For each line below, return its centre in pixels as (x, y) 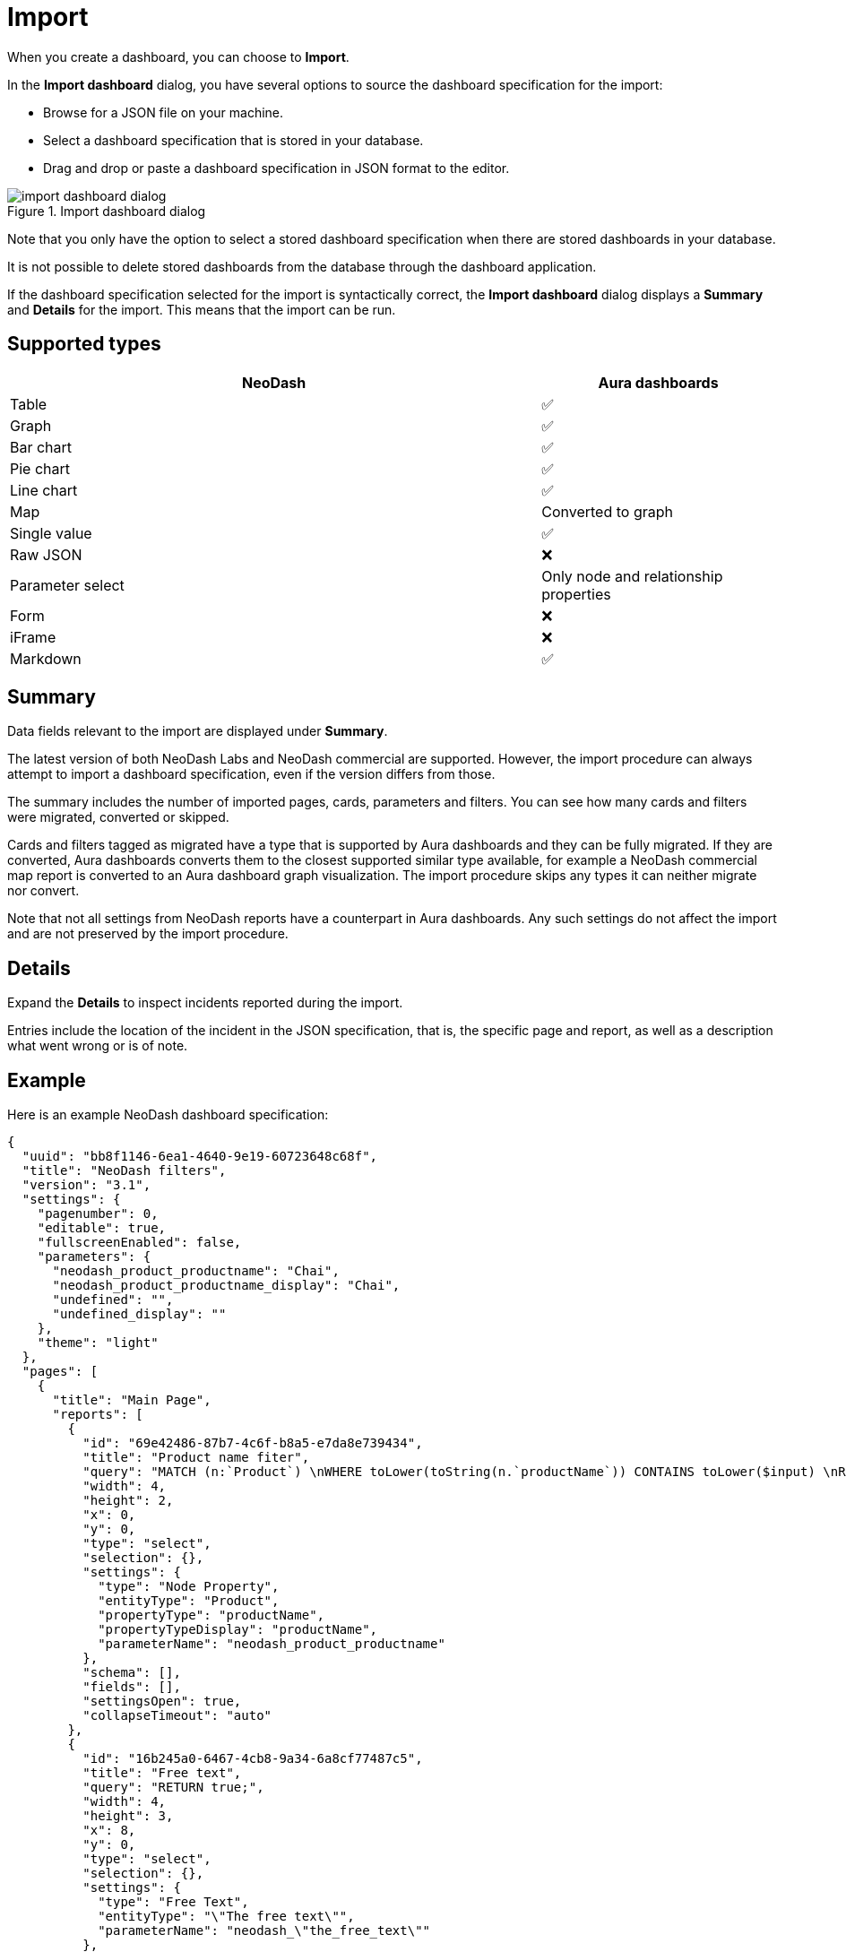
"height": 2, (128, 1501)
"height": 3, (128, 1816)
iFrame (33, 637)
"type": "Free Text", (173, 1902)
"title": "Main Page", (132, 1400)
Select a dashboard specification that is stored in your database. (233, 140)
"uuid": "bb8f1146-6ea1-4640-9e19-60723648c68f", (200, 1157)
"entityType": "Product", (189, 1601)
